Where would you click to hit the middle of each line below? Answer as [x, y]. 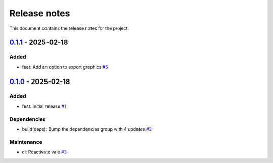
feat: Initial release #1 [44, 106]
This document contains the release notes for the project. [69, 28]
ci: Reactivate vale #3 [44, 152]
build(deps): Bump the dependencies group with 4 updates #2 [87, 129]
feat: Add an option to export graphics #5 [65, 67]
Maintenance [26, 142]
